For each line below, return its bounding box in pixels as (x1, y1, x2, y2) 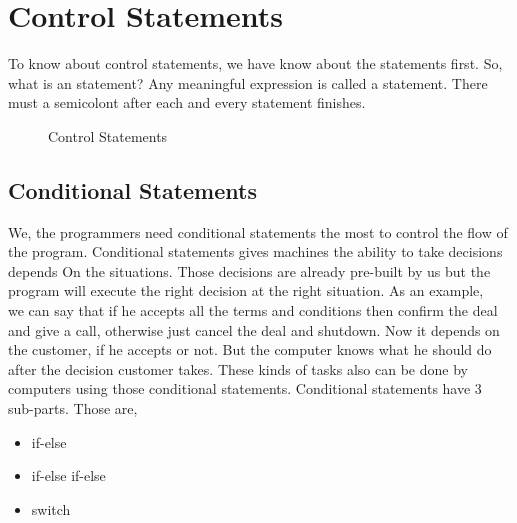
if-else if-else (31, 465, 106, 486)
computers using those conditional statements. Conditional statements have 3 (8, 378, 482, 399)
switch (31, 498, 71, 519)
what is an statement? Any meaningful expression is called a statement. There (8, 72, 488, 93)
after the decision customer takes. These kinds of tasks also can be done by (8, 358, 468, 379)
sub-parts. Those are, (8, 398, 138, 419)
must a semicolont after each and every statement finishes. (8, 92, 366, 113)
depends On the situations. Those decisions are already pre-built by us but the (8, 260, 491, 281)
